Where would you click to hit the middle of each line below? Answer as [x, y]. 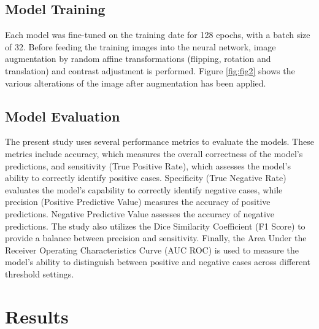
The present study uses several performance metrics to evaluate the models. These [159, 141]
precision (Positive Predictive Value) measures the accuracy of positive [138, 202]
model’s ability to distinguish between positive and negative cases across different [158, 262]
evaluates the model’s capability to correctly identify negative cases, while [144, 189]
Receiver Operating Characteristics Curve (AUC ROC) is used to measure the [152, 250]
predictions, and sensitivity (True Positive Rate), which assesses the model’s [148, 165]
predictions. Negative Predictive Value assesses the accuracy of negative [140, 213]
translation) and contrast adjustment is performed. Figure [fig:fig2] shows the [150, 70]
